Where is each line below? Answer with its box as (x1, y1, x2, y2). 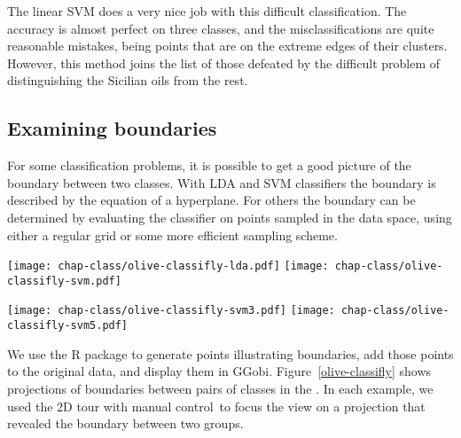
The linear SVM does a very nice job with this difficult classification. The (7, 2, 407, 20)
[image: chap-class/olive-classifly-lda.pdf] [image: (7, 260, 329, 273)
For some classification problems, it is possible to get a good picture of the (7, 156, 411, 175)
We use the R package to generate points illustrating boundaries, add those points (7, 344, 454, 363)
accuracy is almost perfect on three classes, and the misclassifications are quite (7, 19, 434, 37)
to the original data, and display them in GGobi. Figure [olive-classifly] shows (7, 362, 432, 380)
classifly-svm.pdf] (7, 274, 121, 287)
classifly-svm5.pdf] (7, 319, 129, 332)
